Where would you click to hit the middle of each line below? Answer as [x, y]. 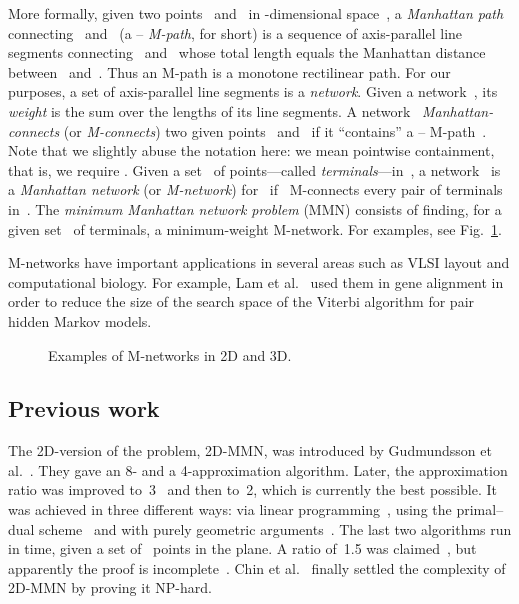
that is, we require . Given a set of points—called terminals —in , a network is [254, 169]
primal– [480, 509]
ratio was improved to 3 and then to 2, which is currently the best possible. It [252, 489]
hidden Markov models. [80, 320]
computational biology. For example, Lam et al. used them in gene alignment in [256, 281]
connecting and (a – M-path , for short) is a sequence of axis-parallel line [235, 32]
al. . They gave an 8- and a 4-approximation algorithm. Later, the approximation [258, 469]
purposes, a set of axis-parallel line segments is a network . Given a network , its [253, 91]
